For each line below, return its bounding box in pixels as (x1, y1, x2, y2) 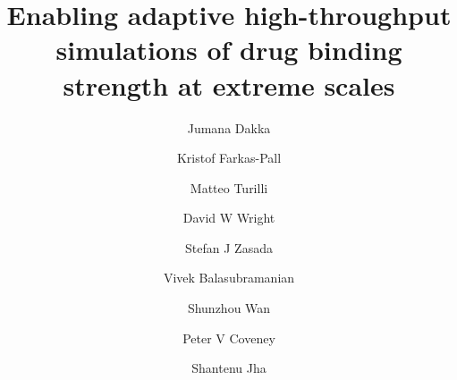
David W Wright (182, 208, 275, 227)
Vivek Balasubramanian (163, 268, 295, 287)
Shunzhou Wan (187, 299, 271, 317)
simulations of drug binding (55, 31, 402, 68)
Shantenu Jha (191, 359, 267, 377)
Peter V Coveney (182, 328, 275, 347)
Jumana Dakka (187, 118, 271, 137)
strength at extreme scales (63, 66, 395, 103)
